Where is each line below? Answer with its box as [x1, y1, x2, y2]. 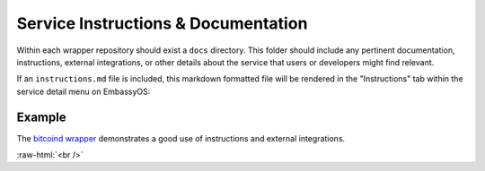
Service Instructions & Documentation [16, 13, 308, 33]
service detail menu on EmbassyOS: [16, 86, 151, 97]
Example [16, 109, 66, 124]
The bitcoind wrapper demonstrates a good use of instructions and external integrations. [16, 133, 346, 143]
